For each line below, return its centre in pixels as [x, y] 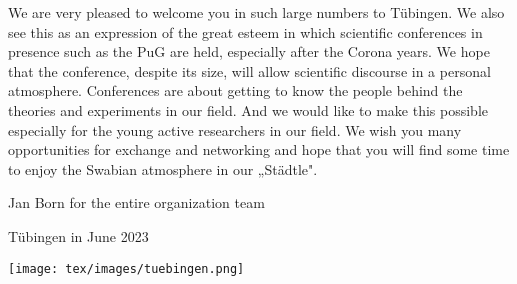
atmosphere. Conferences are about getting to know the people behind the [235, 90]
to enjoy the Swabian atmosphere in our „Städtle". [163, 168]
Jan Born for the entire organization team [136, 202]
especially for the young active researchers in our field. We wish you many [235, 129]
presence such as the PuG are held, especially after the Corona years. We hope [249, 51]
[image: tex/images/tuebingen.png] [126, 268]
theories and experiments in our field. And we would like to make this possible [248, 109]
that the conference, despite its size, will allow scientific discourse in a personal [249, 70]
